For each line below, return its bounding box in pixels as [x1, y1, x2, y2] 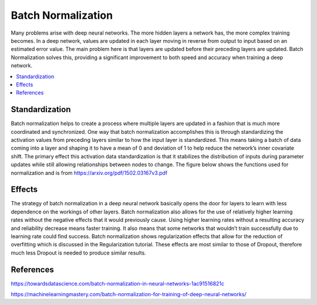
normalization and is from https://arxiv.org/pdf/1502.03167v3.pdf [11, 169, 168, 176]
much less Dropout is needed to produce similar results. [11, 249, 146, 256]
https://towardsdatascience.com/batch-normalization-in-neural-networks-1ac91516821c [11, 280, 225, 287]
